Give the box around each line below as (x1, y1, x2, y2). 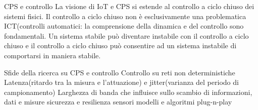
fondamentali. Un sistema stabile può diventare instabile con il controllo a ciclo (4, 30, 249, 41)
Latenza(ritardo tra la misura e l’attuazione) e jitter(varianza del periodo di (4, 77, 239, 87)
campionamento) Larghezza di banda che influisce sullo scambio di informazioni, (4, 86, 252, 97)
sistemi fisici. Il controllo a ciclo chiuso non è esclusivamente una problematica (4, 11, 246, 21)
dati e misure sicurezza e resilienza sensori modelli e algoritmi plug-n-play (4, 96, 232, 107)
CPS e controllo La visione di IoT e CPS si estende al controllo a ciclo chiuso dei (4, 1, 254, 11)
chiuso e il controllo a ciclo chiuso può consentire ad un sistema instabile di (4, 40, 237, 51)
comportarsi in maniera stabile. (4, 50, 101, 60)
